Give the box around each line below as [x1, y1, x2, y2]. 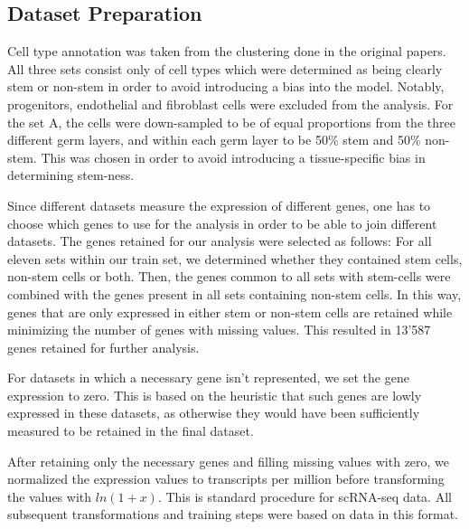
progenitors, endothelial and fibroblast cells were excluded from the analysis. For [7, 94, 454, 113]
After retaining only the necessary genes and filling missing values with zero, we [7, 451, 450, 470]
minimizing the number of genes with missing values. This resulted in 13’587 [7, 320, 431, 339]
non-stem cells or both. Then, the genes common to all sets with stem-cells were [7, 267, 451, 286]
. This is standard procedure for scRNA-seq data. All [157, 486, 452, 505]
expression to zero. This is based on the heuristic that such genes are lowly [7, 385, 422, 404]
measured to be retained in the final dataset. [7, 421, 254, 440]
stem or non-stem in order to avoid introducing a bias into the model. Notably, [7, 77, 445, 96]
